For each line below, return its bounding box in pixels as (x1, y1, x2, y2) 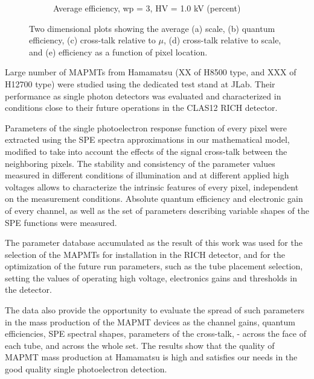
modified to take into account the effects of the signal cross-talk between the (5, 145, 287, 157)
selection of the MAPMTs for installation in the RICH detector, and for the (5, 248, 285, 260)
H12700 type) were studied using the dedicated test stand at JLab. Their (5, 77, 275, 90)
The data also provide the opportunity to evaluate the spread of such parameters (5, 304, 304, 316)
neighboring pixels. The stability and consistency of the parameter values (5, 157, 275, 169)
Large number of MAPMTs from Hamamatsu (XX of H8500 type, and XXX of (5, 66, 296, 78)
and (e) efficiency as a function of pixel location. (29, 45, 208, 58)
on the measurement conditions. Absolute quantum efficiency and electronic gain (5, 192, 303, 205)
